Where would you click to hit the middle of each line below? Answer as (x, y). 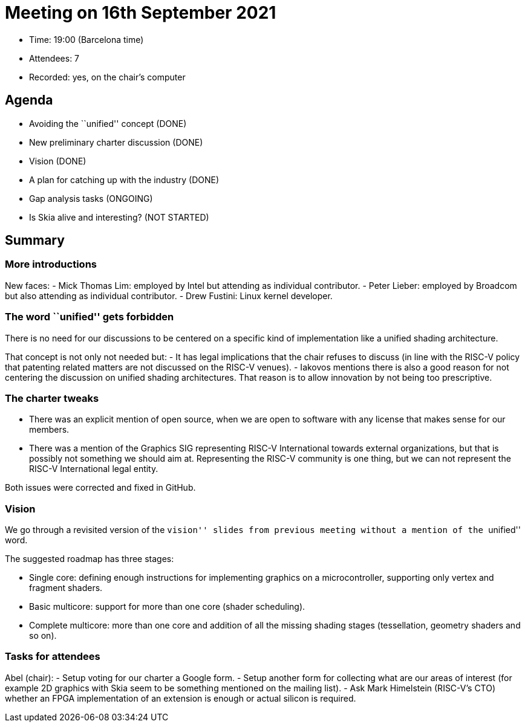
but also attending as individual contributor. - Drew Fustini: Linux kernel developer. (169, 296)
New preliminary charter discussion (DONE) (116, 142)
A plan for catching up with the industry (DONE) (124, 179)
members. (49, 430)
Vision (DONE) (58, 161)
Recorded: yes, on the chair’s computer (107, 77)
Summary (35, 241)
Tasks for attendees (53, 657)
